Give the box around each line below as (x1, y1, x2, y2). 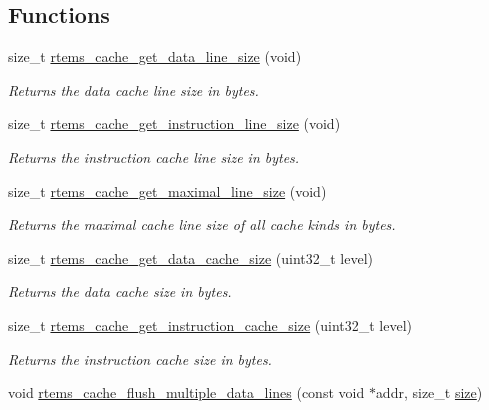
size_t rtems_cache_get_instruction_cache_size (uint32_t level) (8, 314, 413, 335)
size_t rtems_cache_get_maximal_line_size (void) (8, 180, 327, 201)
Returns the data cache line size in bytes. (8, 79, 259, 100)
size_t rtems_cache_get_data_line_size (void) (8, 46, 302, 67)
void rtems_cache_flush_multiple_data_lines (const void (8, 382, 365, 403)
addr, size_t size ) (375, 382, 483, 403)
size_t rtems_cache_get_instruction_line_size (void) (8, 113, 341, 134)
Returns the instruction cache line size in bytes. (8, 146, 300, 167)
